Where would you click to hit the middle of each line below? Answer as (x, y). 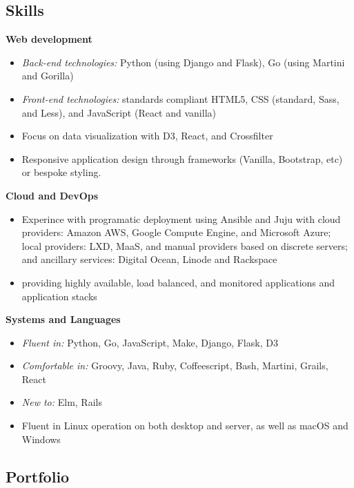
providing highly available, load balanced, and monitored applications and (178, 282)
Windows (41, 439)
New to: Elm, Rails (62, 402)
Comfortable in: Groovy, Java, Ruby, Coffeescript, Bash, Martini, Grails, (175, 365)
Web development (49, 39)
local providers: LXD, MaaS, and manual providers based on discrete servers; (185, 245)
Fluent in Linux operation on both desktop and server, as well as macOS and (185, 426)
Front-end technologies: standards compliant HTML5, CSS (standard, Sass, (180, 98)
